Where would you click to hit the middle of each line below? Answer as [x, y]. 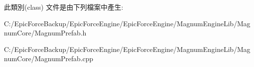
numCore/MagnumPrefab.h [45, 33]
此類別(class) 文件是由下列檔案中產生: [64, 7]
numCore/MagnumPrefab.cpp [49, 59]
